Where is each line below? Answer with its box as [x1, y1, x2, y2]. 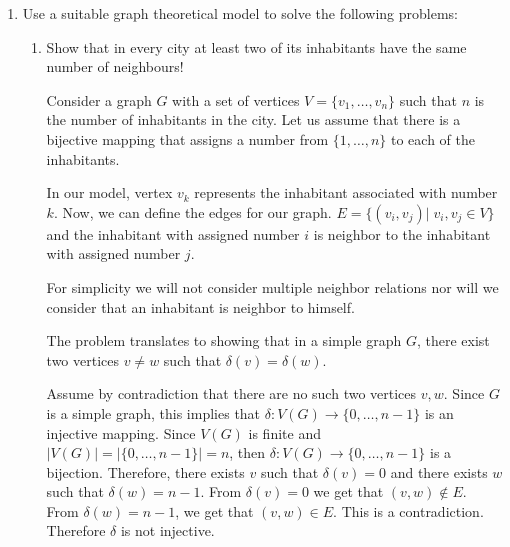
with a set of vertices [172, 89, 300, 110]
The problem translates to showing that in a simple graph [46, 330, 402, 351]
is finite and [248, 422, 321, 443]
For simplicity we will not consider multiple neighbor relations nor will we [46, 276, 499, 297]
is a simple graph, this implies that [46, 402, 261, 423]
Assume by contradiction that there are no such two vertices [46, 383, 417, 404]
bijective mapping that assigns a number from [46, 128, 329, 149]
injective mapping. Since [46, 422, 196, 443]
